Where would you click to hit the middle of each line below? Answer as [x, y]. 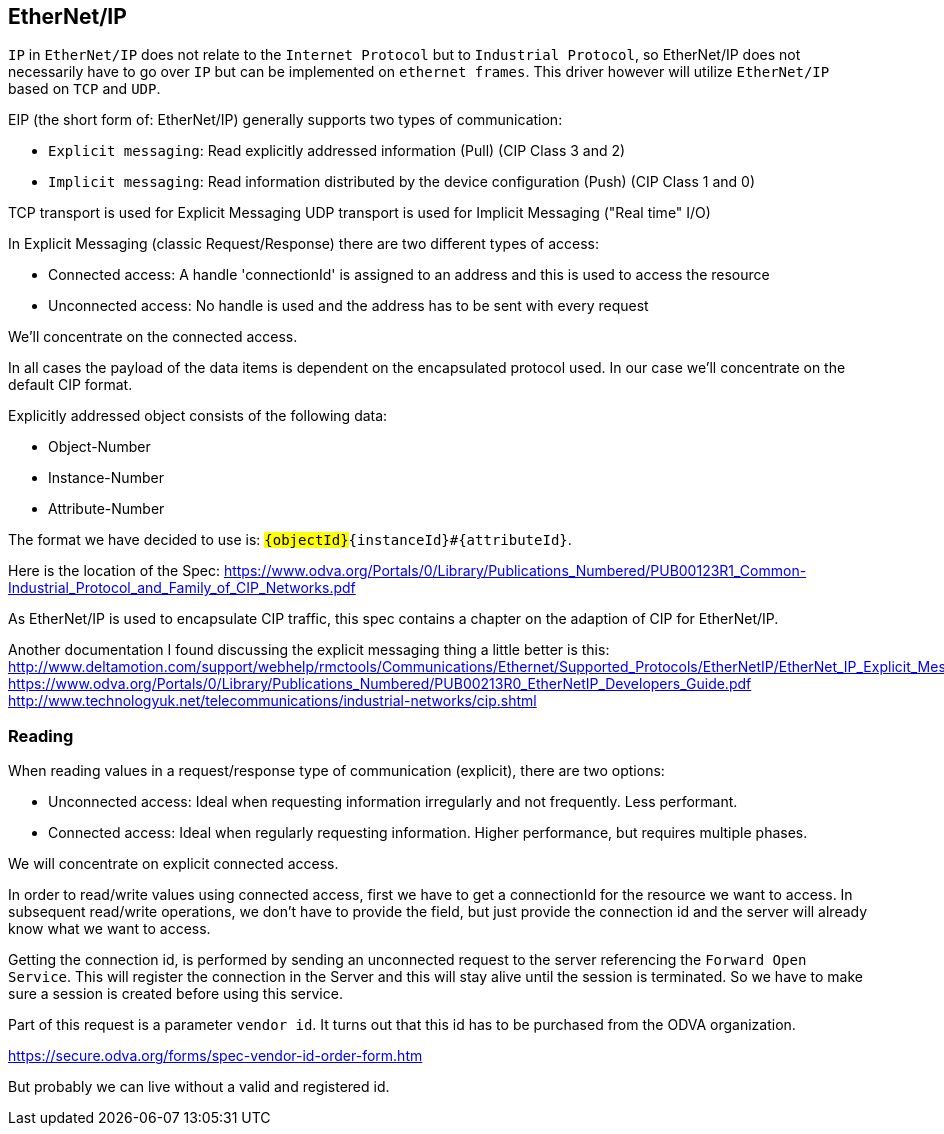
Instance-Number [106, 478]
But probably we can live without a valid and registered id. [199, 1087]
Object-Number [99, 447]
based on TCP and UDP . [84, 89]
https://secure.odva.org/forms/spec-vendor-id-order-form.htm [215, 1056]
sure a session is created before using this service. [175, 994]
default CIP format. [70, 385]
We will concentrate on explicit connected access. [173, 864]
